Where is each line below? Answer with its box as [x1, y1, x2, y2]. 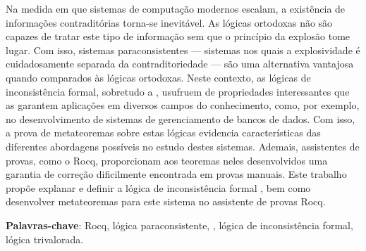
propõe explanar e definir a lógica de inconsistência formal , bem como [6, 180, 311, 195]
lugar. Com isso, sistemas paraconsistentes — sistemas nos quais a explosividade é [6, 42, 360, 57]
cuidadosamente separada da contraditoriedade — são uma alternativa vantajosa [6, 56, 354, 71]
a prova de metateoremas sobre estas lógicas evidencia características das [6, 125, 321, 140]
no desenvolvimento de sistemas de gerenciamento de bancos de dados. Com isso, [6, 111, 355, 126]
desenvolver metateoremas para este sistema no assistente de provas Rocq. [6, 194, 326, 209]
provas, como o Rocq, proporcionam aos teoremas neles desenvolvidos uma [6, 153, 328, 167]
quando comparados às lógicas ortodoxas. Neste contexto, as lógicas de [6, 70, 311, 84]
